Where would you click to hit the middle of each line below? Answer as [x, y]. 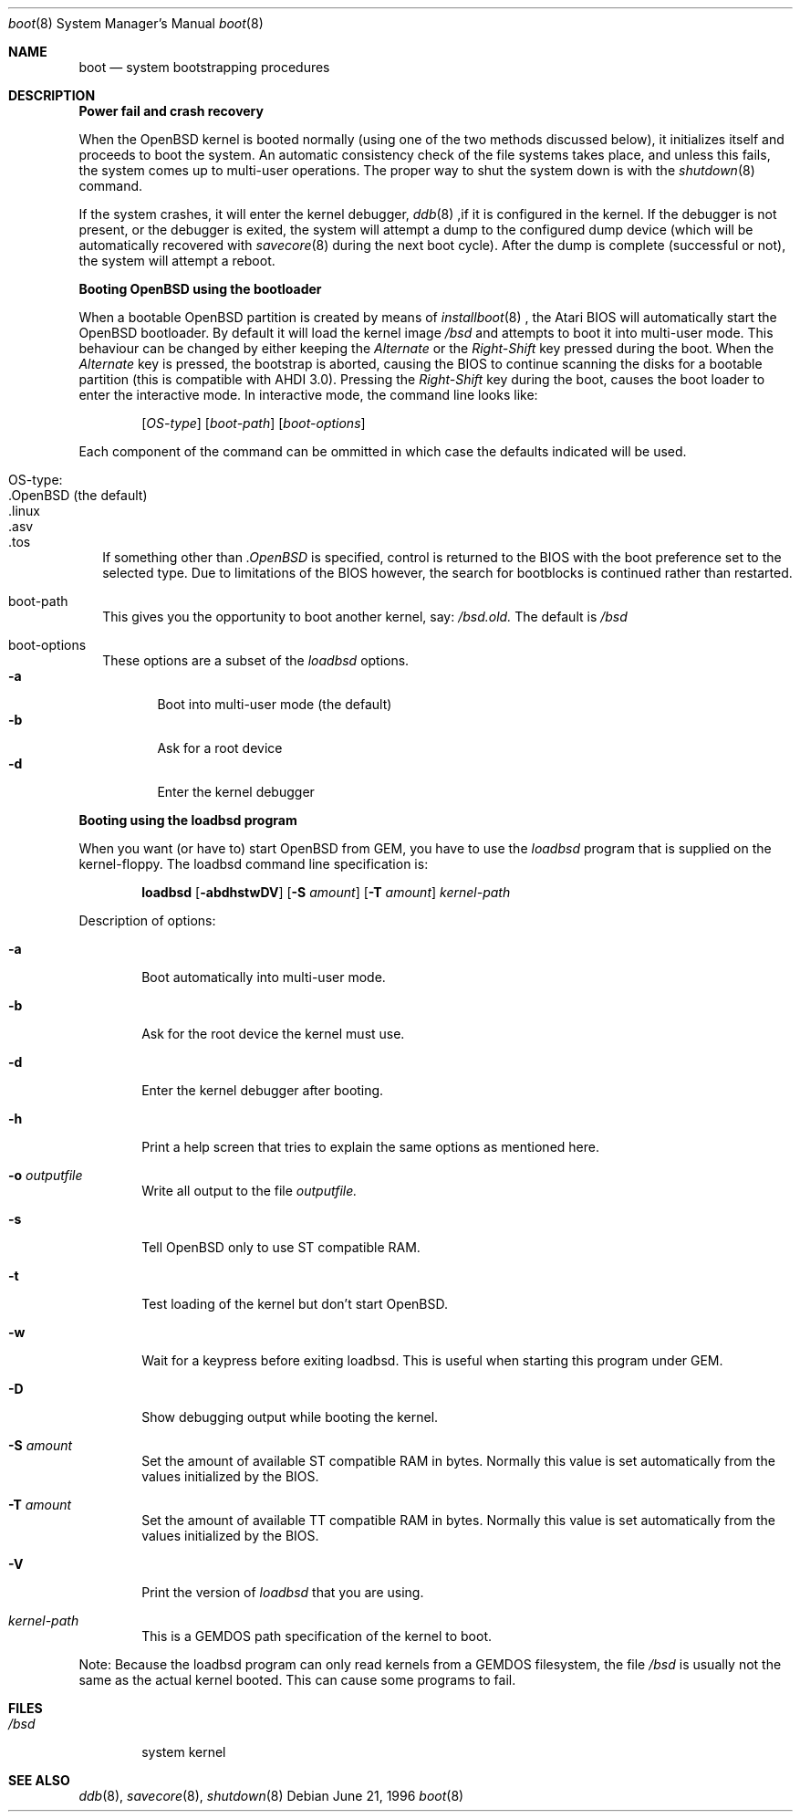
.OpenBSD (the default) [78, 495]
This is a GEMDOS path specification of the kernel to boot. [317, 1636]
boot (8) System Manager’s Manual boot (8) [136, 23]
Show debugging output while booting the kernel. [290, 1417]
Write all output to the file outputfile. [249, 1191]
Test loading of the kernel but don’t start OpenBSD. [295, 1304]
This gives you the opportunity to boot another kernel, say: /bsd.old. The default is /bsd [365, 617]
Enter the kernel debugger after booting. [263, 1090]
